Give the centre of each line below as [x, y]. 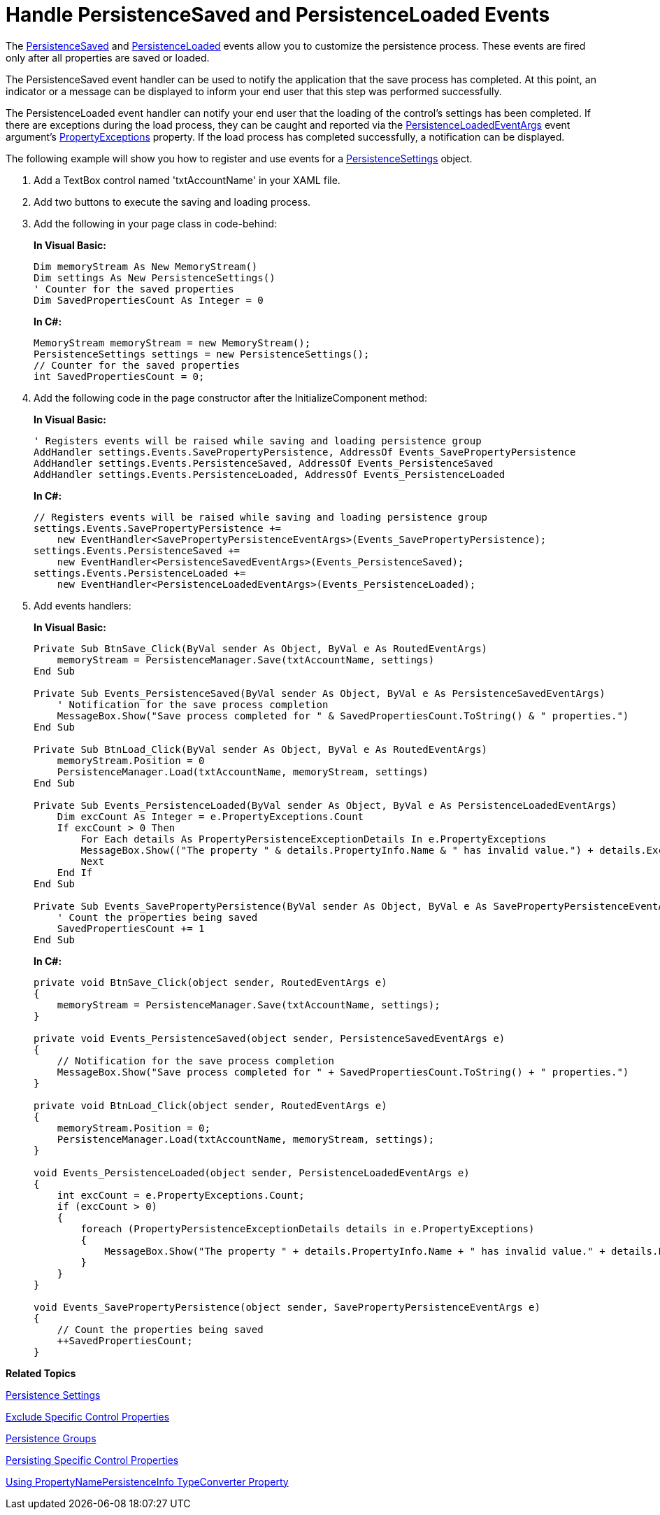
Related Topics [41, 1373]
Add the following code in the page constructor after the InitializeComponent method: [230, 397]
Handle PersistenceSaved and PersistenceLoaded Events [278, 15]
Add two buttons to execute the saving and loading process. [172, 202]
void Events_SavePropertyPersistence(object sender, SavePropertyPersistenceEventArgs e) [287, 1307]
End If [75, 872]
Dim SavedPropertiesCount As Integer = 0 [149, 300]
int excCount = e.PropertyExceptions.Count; [181, 1195]
